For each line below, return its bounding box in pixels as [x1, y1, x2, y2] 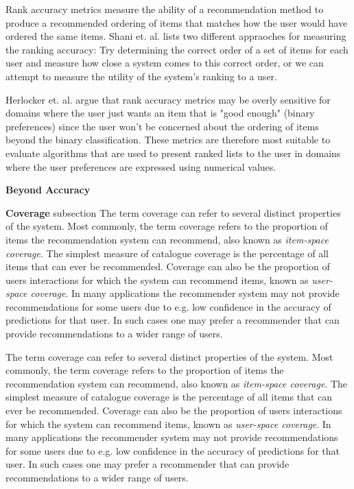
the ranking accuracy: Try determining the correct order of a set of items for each [5, 42, 349, 56]
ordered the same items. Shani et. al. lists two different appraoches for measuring [5, 29, 346, 43]
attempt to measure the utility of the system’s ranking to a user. [5, 69, 277, 83]
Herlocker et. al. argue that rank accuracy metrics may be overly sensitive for [5, 92, 331, 106]
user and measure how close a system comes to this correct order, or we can [5, 56, 324, 70]
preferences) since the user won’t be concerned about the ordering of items [5, 119, 319, 133]
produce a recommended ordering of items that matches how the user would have [5, 15, 348, 29]
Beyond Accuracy [5, 182, 91, 197]
